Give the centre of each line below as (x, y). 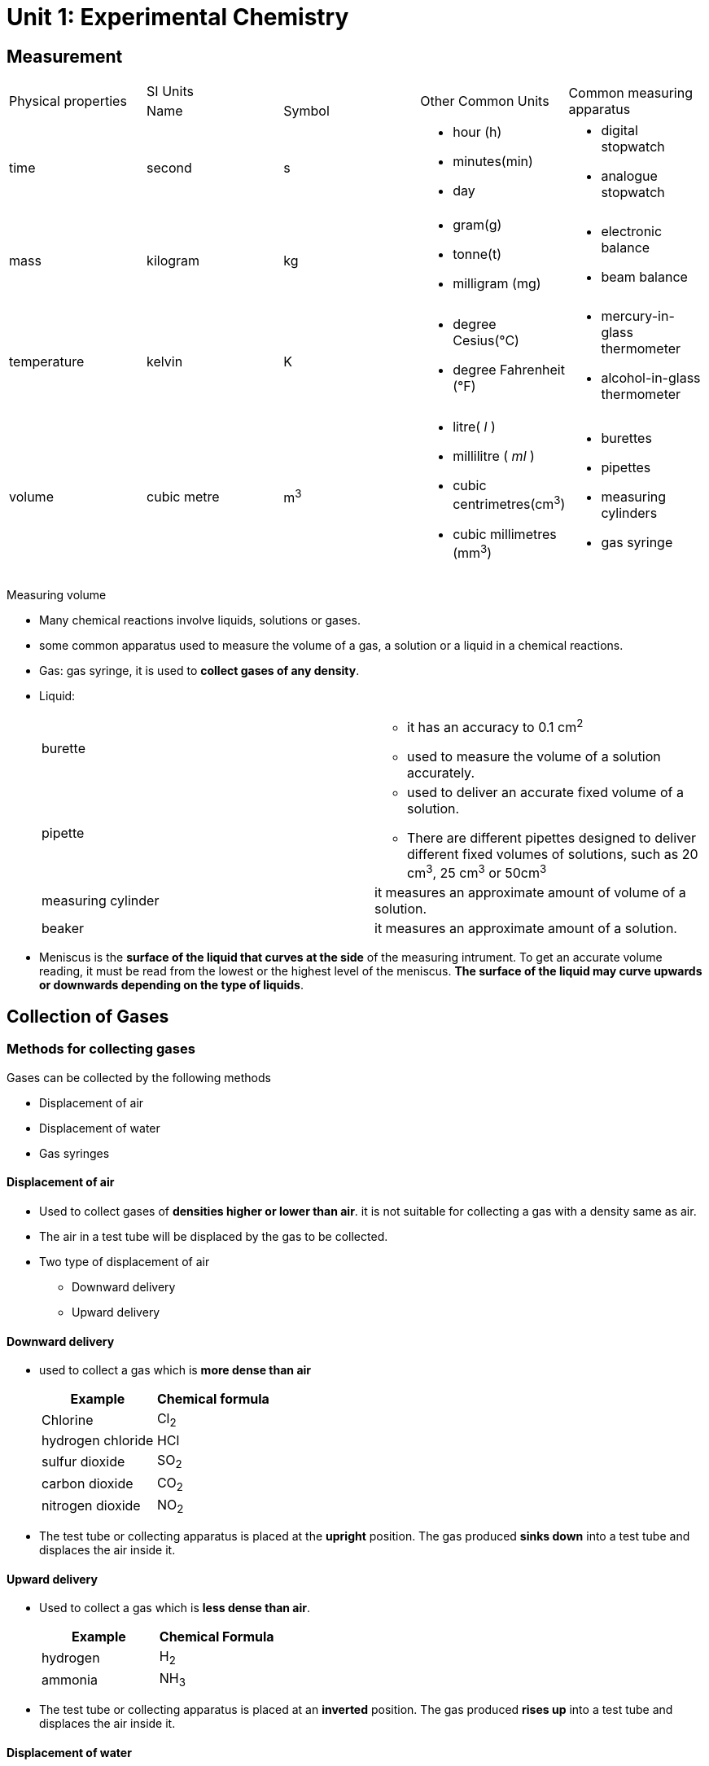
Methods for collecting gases (101, 1049)
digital (619, 131)
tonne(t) (477, 254)
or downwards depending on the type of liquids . (171, 985)
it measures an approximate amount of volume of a (530, 893)
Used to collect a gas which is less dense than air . (175, 1608)
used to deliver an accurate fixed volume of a (545, 793)
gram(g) (477, 225)
